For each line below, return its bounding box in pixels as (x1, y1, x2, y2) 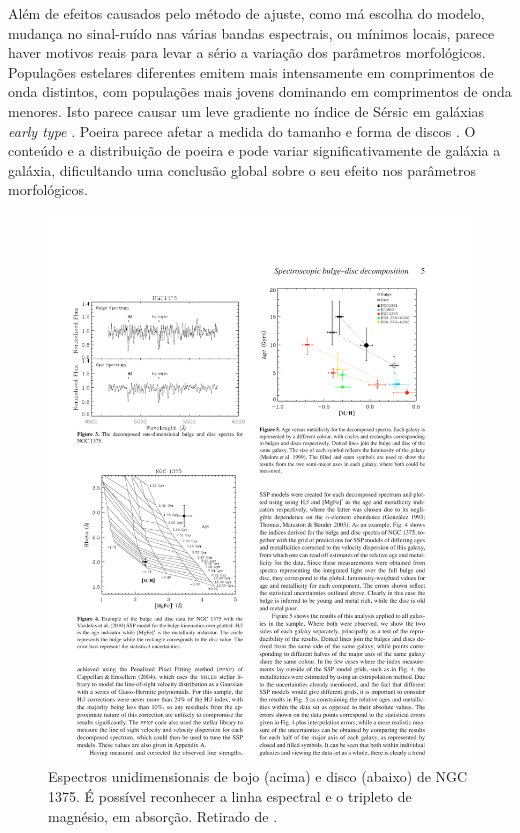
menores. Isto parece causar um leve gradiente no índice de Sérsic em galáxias (8, 100, 485, 121)
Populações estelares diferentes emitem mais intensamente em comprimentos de (8, 61, 494, 82)
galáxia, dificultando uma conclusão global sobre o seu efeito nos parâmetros (8, 159, 476, 180)
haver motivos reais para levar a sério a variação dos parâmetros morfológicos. (8, 42, 486, 63)
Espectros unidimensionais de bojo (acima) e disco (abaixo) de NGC (48, 766, 468, 787)
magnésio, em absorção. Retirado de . (48, 805, 278, 826)
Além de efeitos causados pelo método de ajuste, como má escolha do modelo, (8, 3, 485, 23)
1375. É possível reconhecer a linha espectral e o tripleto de (48, 786, 412, 807)
